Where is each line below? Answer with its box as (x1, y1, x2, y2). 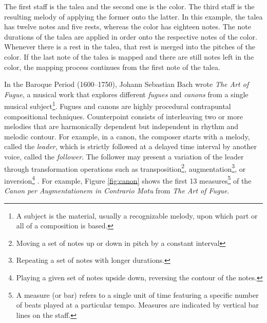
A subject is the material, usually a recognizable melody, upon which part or (16, 210, 258, 221)
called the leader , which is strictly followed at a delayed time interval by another (4, 141, 257, 152)
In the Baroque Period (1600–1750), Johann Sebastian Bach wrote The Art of (4, 79, 249, 89)
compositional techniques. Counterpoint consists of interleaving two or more (4, 111, 243, 121)
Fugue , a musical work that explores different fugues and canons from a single (4, 88, 249, 99)
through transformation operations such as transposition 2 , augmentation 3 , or (4, 162, 246, 174)
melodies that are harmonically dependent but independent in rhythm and (4, 121, 239, 132)
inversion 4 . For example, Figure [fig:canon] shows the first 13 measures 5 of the (4, 173, 252, 186)
